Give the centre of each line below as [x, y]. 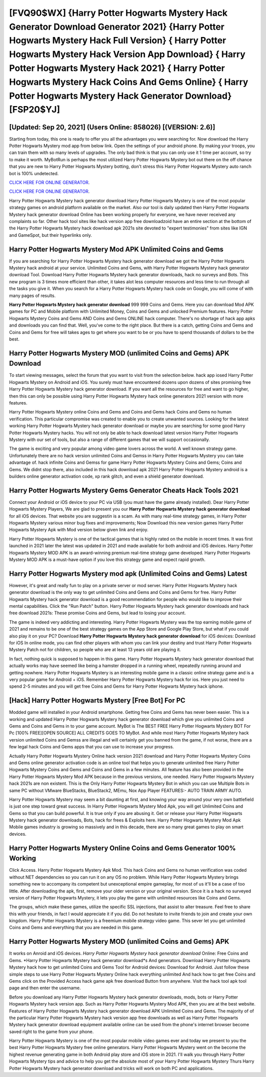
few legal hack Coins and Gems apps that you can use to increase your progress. [92, 747]
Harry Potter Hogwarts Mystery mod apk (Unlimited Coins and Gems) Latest [128, 574]
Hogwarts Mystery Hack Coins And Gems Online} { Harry [129, 82]
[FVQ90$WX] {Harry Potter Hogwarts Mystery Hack [118, 13]
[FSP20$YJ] [34, 110]
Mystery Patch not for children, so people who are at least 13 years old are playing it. [95, 650]
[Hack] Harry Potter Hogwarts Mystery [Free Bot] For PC [97, 701]
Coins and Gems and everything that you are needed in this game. [76, 928]
